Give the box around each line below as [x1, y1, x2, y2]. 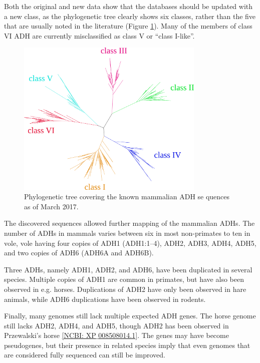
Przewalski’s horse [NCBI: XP [4, 330, 96, 340]
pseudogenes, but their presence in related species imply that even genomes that [4, 339, 250, 350]
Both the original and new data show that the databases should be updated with [4, 1, 253, 11]
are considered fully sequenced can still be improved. [4, 349, 165, 360]
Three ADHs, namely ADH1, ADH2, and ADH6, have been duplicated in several [4, 264, 252, 274]
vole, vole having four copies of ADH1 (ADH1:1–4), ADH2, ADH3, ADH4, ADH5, [4, 237, 256, 248]
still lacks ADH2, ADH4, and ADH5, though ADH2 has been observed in [4, 320, 229, 330]
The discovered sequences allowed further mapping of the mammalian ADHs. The [4, 218, 255, 228]
